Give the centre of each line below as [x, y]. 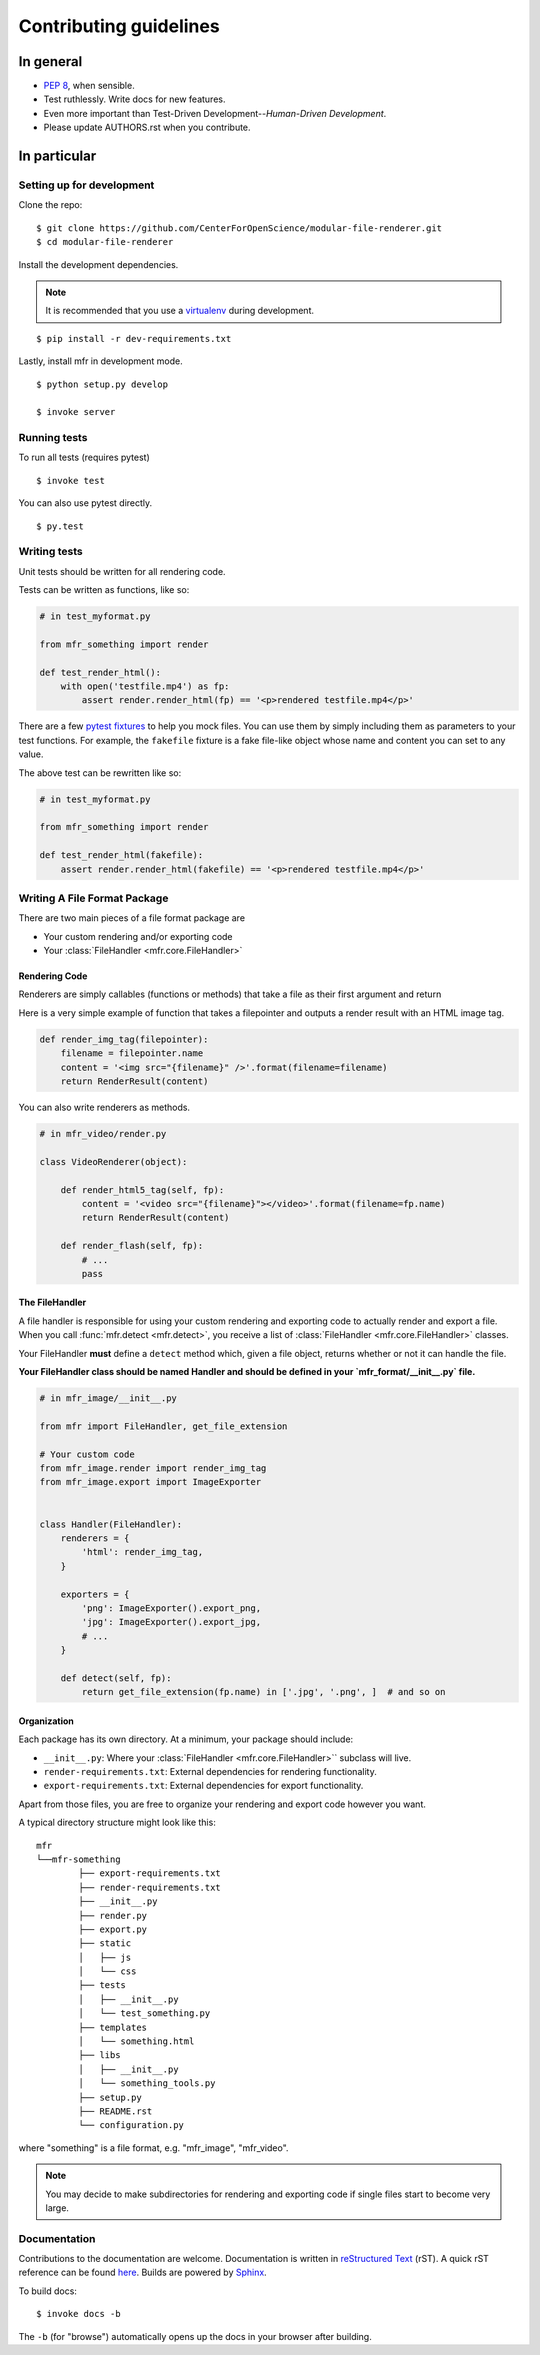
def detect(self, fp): [116, 1678]
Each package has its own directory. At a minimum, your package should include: [186, 1739]
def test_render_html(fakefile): [121, 855]
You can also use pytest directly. [85, 503]
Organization [46, 1721]
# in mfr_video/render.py [103, 1133]
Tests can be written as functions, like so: [104, 590]
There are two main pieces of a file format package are [131, 918]
